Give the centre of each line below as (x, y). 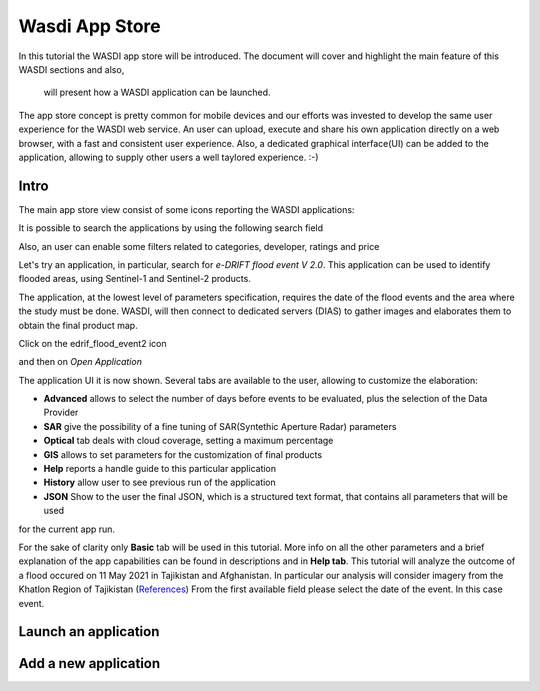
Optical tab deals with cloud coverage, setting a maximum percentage (188, 441)
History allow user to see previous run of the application (160, 482)
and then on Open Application (80, 362)
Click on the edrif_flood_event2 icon (92, 343)
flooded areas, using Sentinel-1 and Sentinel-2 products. (135, 279)
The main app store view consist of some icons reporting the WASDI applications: (186, 209)
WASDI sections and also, (71, 69)
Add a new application (89, 663)
